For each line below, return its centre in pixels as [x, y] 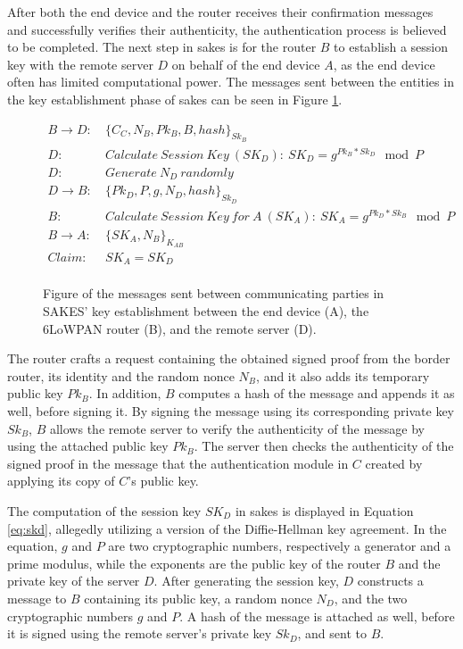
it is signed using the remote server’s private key [140, 633]
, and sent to [332, 633]
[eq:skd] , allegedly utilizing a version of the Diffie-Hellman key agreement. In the [227, 528]
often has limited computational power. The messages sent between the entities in [231, 82]
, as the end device [384, 64]
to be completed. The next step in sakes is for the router [162, 47]
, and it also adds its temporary [343, 375]
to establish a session [391, 47]
